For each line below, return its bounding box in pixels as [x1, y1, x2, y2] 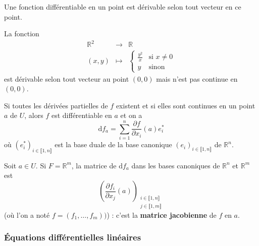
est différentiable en [51, 110, 112, 120]
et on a [120, 110, 142, 120]
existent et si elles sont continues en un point [116, 100, 255, 110]
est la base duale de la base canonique [55, 139, 172, 150]
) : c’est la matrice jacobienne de [107, 209, 217, 220]
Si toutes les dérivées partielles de [4, 100, 108, 110]
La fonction [4, 28, 39, 39]
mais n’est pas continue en [156, 73, 238, 84]
